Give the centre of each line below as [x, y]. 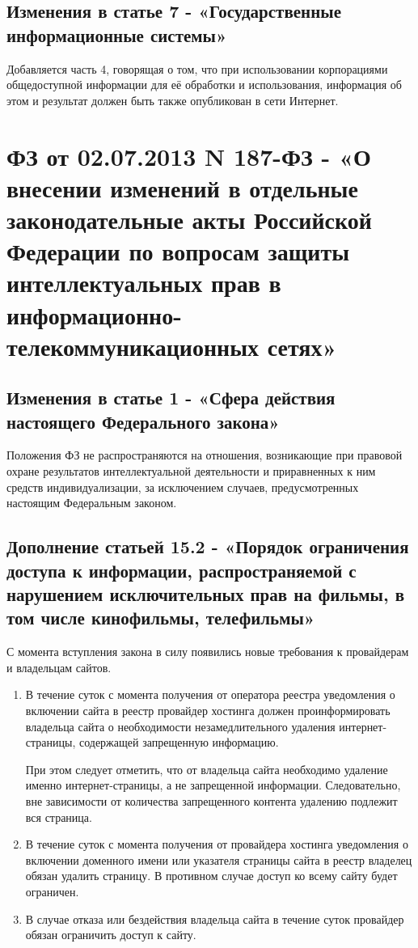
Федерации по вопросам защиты [178, 251]
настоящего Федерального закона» [143, 421]
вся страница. [59, 817]
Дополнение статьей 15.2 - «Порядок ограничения [208, 546]
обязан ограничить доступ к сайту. [111, 935]
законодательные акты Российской [189, 219]
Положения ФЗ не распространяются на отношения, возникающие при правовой [205, 455]
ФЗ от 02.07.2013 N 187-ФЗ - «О [189, 156]
